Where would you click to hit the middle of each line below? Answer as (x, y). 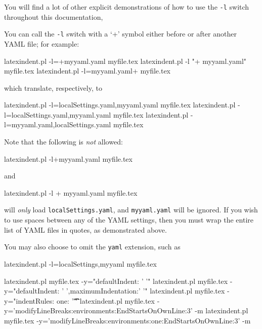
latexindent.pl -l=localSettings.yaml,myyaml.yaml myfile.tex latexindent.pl (120, 105)
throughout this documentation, (54, 16)
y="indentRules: (29, 300)
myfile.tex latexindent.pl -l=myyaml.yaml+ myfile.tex (88, 71)
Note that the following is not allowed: (63, 142)
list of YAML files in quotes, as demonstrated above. (85, 229)
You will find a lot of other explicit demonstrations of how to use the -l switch (127, 7)
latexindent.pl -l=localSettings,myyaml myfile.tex (80, 263)
